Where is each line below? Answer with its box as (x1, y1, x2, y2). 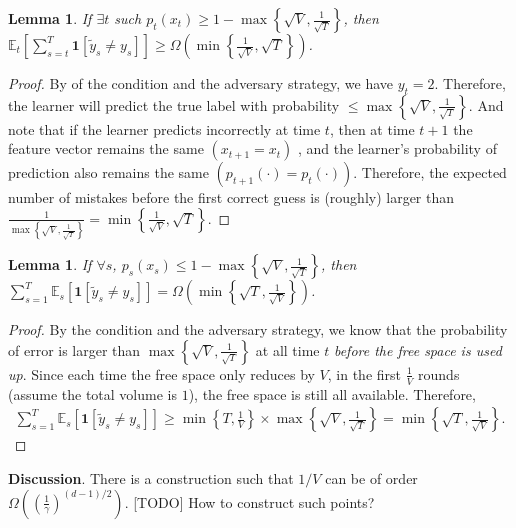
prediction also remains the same (8, 162, 209, 183)
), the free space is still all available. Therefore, (188, 383, 476, 404)
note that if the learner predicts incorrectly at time (8, 118, 321, 139)
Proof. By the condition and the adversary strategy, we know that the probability (8, 319, 508, 340)
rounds (418, 363, 460, 384)
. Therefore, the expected (353, 162, 507, 183)
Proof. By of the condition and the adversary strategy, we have (8, 73, 394, 93)
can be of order (325, 467, 418, 488)
